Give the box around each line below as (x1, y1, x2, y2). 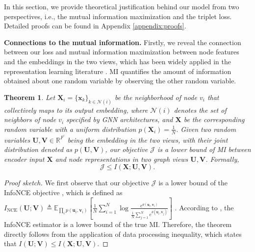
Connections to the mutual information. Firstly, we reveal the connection (4, 37, 241, 47)
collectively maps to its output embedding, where (4, 104, 148, 115)
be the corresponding (183, 114, 245, 125)
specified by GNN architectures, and (66, 114, 173, 125)
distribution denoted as (4, 144, 73, 154)
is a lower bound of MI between (157, 144, 251, 154)
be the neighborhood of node (114, 92, 197, 102)
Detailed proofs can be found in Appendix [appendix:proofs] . (4, 21, 186, 31)
